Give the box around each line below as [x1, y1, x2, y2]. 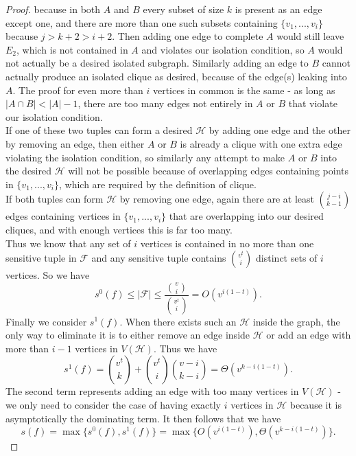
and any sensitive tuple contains [91, 251, 226, 265]
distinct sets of [256, 251, 318, 265]
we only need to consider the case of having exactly [5, 397, 221, 411]
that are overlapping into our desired [169, 209, 324, 223]
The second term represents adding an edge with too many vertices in [5, 384, 299, 398]
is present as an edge [235, 2, 322, 16]
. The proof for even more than [12, 82, 143, 97]
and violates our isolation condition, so [141, 42, 305, 56]
